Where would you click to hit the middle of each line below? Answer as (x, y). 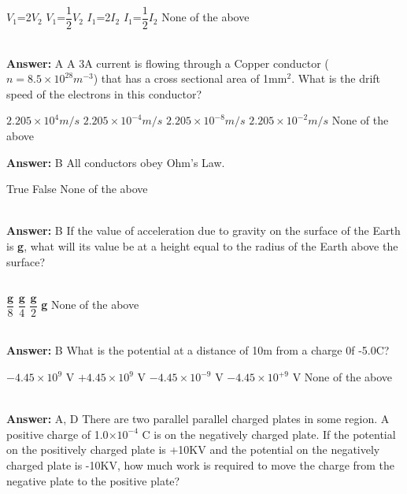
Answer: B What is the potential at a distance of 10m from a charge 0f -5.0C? (198, 350)
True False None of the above (77, 189)
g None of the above (90, 305)
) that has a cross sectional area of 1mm (190, 78)
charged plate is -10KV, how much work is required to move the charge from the (201, 465)
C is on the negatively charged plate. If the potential (269, 434)
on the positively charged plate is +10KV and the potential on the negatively (193, 449)
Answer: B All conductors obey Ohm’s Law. (116, 162)
